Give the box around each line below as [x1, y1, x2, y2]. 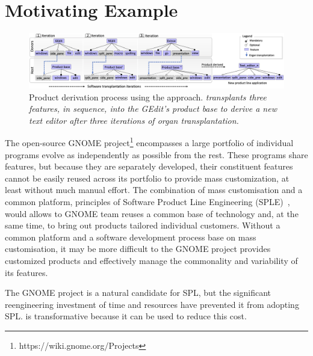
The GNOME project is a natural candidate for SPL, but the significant [5, 286, 271, 299]
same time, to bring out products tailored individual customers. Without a [5, 219, 280, 232]
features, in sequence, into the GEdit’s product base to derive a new [29, 102, 277, 115]
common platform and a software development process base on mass [5, 230, 256, 243]
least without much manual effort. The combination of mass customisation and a [5, 183, 303, 196]
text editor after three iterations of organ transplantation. [29, 114, 239, 126]
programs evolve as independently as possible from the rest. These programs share [5, 148, 308, 161]
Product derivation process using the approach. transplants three [29, 90, 267, 103]
